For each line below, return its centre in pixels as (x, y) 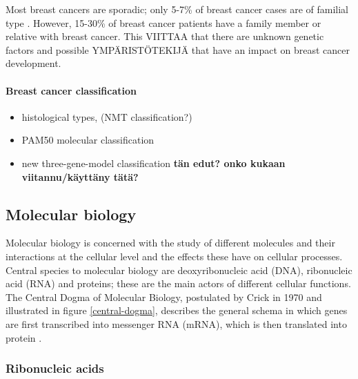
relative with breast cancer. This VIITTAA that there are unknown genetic (165, 36)
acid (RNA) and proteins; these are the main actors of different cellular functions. (178, 283)
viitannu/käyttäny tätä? (80, 176)
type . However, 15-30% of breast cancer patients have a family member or (163, 22)
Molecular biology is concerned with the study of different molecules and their (170, 243)
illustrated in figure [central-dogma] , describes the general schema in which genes (177, 310)
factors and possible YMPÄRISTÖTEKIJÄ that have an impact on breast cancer (178, 49)
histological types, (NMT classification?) (107, 116)
